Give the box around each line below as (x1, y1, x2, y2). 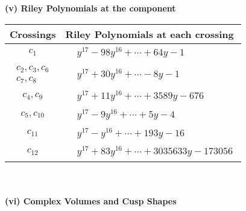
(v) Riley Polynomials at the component (5, 2, 176, 14)
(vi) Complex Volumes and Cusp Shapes (5, 194, 177, 207)
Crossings (10, 27, 56, 41)
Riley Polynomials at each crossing (65, 27, 234, 41)
